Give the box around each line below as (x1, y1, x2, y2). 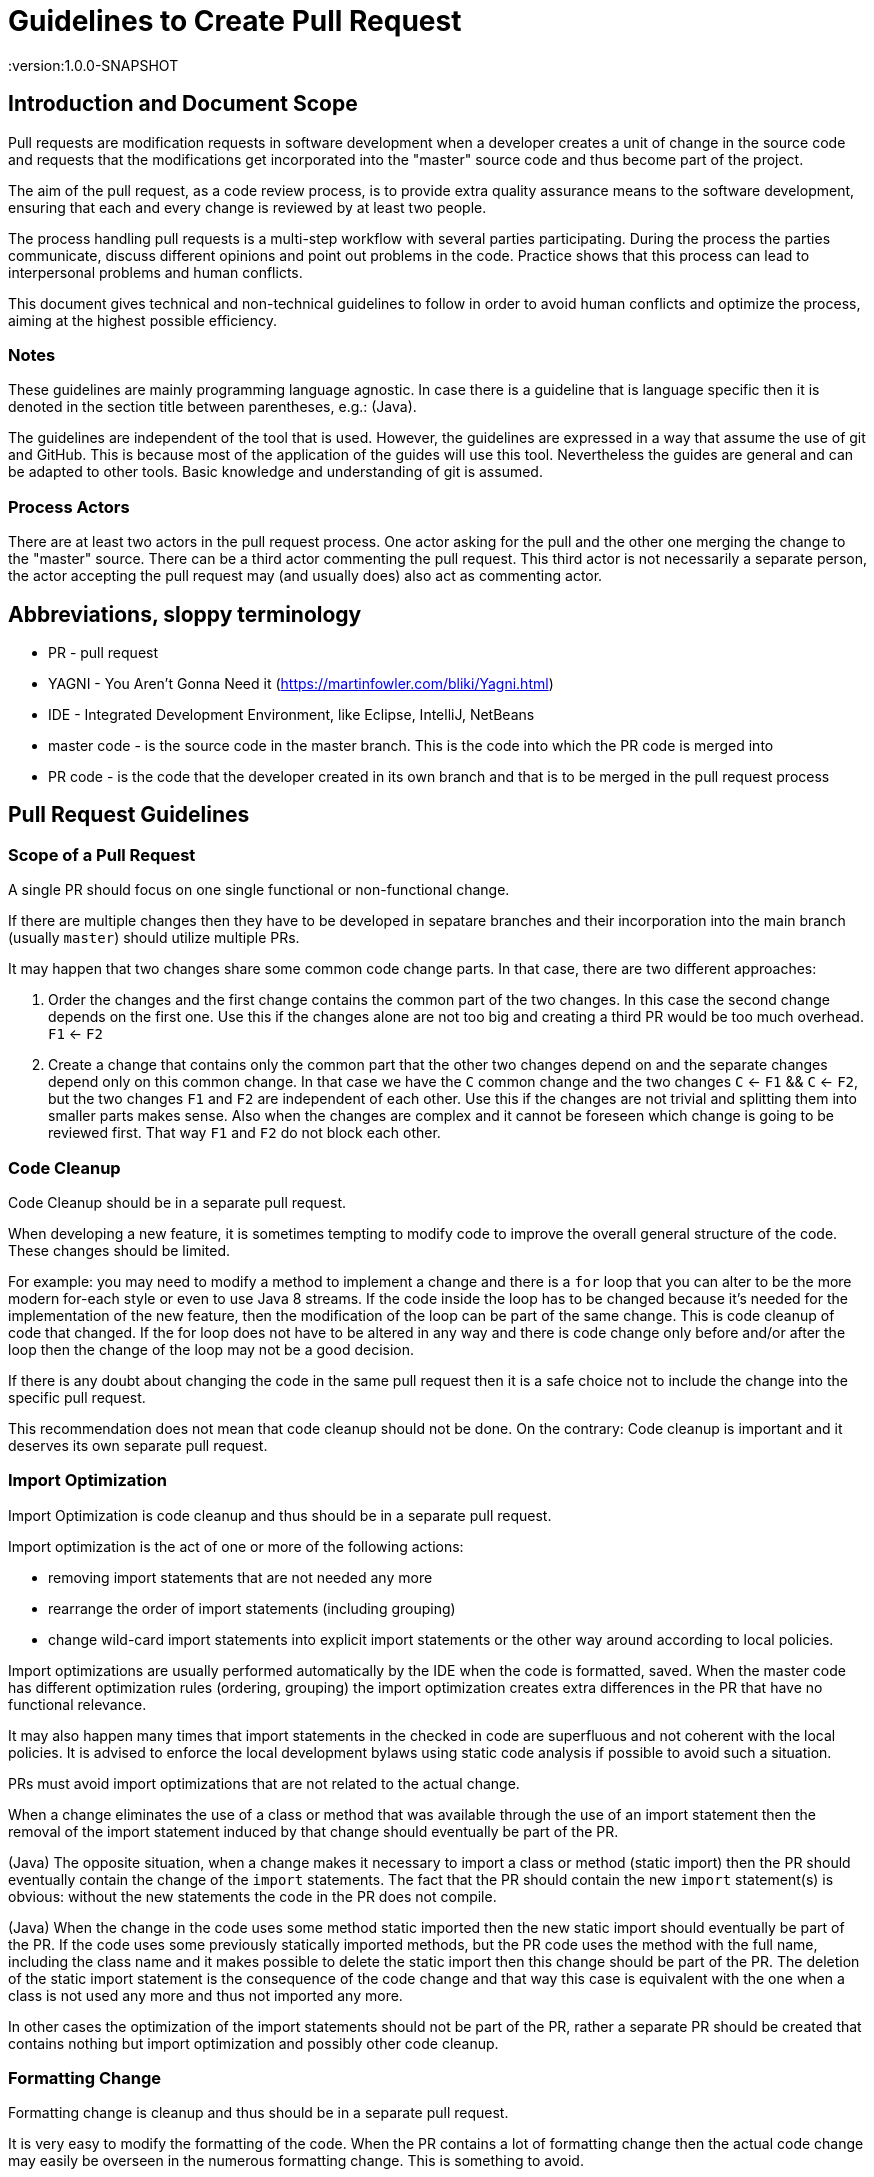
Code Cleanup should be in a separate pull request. (8, 1193, 347, 1211)
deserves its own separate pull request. (8, 1436, 268, 1454)
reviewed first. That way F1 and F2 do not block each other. (48, 1124, 441, 1142)
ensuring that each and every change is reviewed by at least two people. (8, 198, 487, 216)
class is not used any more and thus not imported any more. (8, 1986, 403, 2004)
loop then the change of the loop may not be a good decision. (8, 1340, 414, 1358)
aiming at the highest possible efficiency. (8, 311, 278, 329)
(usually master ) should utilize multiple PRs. (8, 929, 300, 947)
